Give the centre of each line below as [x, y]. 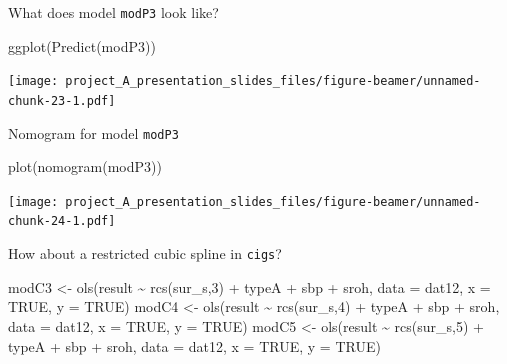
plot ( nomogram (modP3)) [85, 166]
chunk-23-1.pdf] [62, 100]
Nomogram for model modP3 [93, 132]
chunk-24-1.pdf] [62, 221]
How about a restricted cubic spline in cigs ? [145, 253]
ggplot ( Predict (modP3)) [82, 45]
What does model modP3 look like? [113, 12]
